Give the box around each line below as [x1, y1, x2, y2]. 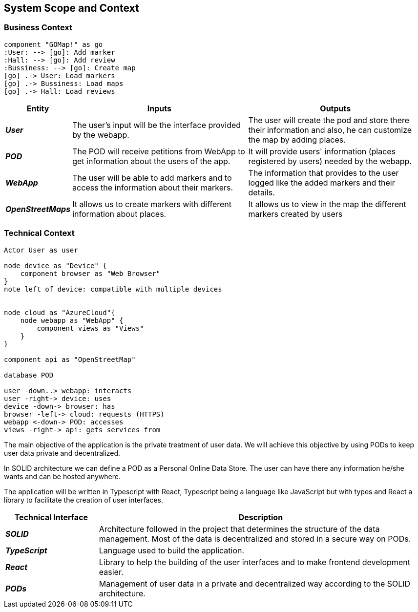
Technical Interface [14, 512, 88, 522]
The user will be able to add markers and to [72, 172, 232, 183]
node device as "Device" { [4, 261, 107, 270]
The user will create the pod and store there [248, 115, 410, 125]
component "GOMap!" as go [4, 40, 103, 48]
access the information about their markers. [72, 182, 233, 192]
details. [248, 187, 275, 197]
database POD [4, 371, 54, 379]
